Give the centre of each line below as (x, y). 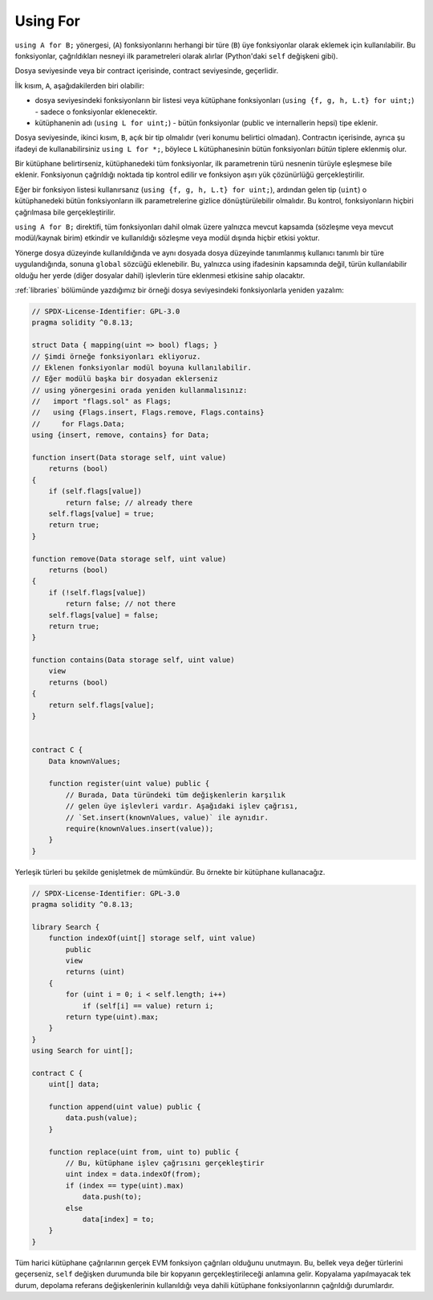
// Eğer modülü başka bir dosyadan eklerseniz (125, 379)
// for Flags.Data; (79, 423)
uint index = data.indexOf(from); (133, 1174)
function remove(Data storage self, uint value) (129, 559)
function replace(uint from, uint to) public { (144, 1152)
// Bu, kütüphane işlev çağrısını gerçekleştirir (165, 1163)
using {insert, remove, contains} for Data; (121, 435)
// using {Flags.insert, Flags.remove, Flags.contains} (148, 413)
